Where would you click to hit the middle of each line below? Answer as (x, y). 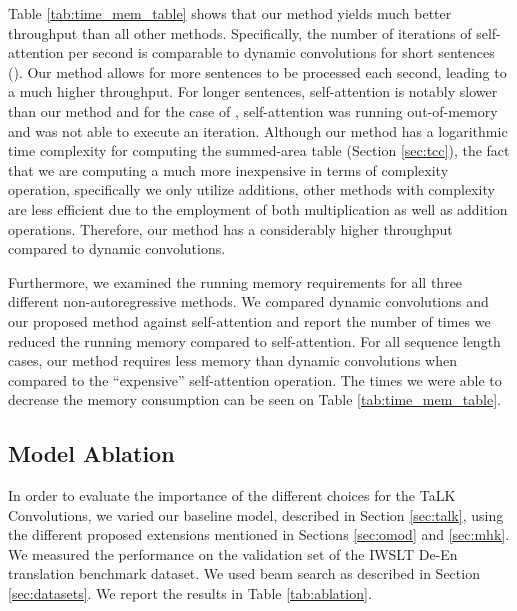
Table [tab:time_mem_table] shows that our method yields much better (230, 13)
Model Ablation (91, 453)
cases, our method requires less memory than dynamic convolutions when (232, 360)
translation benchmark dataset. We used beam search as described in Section (244, 573)
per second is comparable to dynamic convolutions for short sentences (281, 52)
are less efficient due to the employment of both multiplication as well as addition (258, 208)
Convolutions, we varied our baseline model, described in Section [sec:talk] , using (256, 514)
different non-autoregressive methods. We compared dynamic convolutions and (248, 301)
